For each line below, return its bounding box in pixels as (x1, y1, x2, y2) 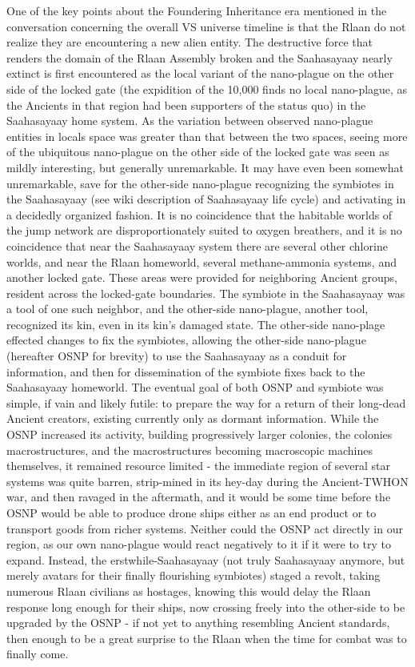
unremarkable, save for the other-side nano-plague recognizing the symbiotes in (6, 175, 394, 191)
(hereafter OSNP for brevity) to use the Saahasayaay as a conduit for (6, 348, 347, 364)
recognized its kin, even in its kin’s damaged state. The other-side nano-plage (6, 315, 385, 332)
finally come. (6, 645, 69, 662)
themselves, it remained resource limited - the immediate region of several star (6, 457, 391, 474)
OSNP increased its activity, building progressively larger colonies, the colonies (6, 426, 393, 443)
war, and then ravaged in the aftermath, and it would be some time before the (6, 488, 391, 505)
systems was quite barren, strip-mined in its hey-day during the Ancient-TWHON (6, 472, 409, 489)
